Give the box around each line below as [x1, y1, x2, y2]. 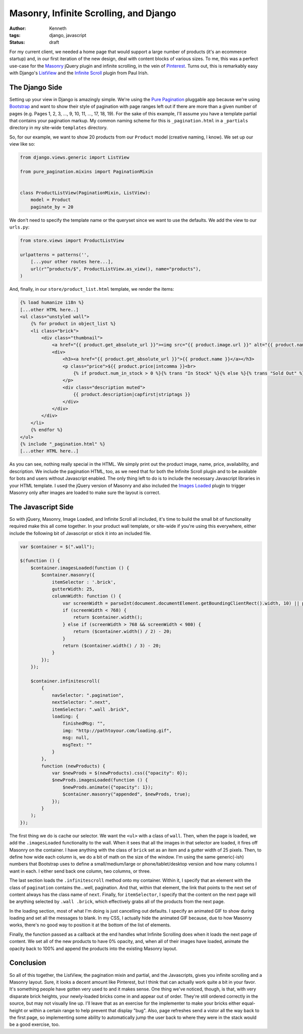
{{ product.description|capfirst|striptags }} [73, 392, 191, 397]
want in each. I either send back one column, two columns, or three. [9, 868, 151, 874]
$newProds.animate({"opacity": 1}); [62, 784, 154, 790]
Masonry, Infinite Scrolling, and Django [9, 8, 176, 19]
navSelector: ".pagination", [52, 692, 124, 698]
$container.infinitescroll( [30, 678, 100, 684]
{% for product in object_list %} [30, 321, 116, 327]
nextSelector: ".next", [52, 699, 111, 705]
